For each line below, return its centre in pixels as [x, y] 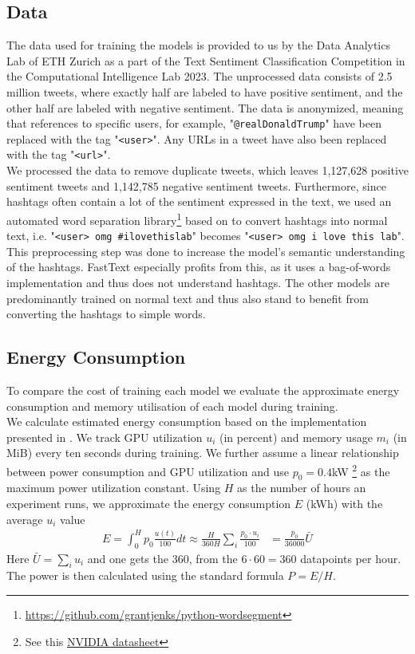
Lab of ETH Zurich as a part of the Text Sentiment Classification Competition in [206, 60]
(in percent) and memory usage [296, 437]
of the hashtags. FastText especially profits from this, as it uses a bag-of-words [199, 267]
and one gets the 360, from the [162, 558]
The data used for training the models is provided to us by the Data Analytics [198, 45]
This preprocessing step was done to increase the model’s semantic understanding [206, 251]
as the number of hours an [302, 488]
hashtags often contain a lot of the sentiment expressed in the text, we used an [199, 201]
